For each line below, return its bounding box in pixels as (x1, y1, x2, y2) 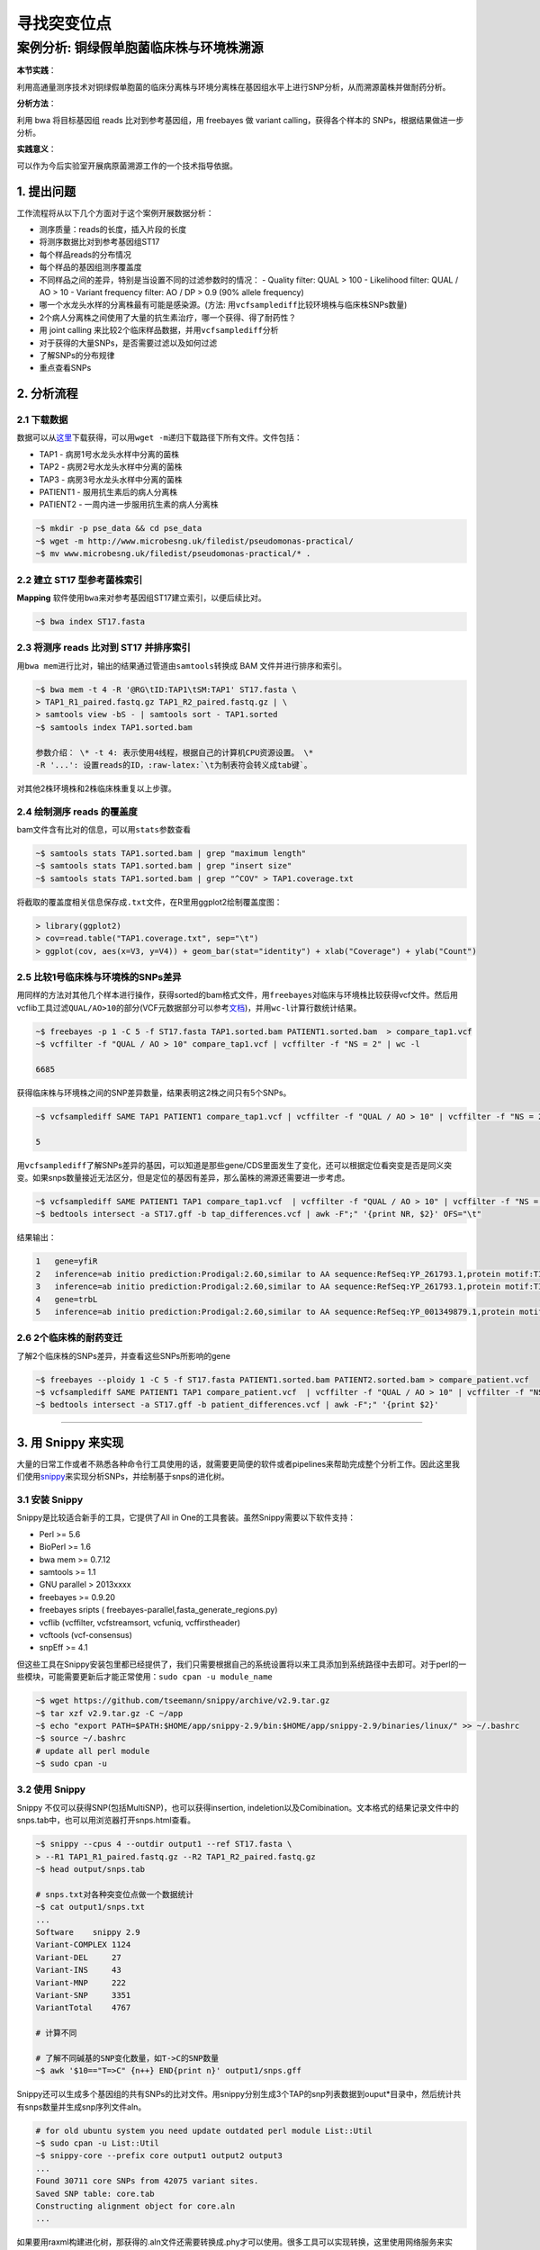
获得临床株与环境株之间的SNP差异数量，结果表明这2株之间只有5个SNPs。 (16, 1087, 292, 1098)
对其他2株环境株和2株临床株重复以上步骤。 (16, 783, 177, 794)
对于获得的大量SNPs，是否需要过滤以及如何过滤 (39, 337, 218, 348)
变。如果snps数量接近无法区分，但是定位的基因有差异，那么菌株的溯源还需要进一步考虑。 (16, 1173, 350, 1183)
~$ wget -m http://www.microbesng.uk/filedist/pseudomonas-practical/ (35, 535, 355, 546)
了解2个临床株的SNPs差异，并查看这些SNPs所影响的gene (16, 1350, 231, 1361)
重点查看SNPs (39, 363, 92, 373)
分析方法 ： (16, 98, 57, 109)
